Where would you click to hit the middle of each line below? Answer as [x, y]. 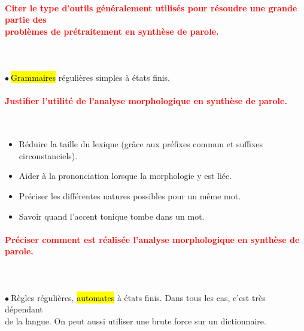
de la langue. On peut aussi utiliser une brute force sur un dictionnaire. [136, 321]
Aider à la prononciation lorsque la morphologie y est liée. [125, 176]
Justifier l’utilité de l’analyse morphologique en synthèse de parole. [146, 101]
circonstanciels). [48, 155]
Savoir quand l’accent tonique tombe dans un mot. [112, 216]
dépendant [24, 309]
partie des [26, 19]
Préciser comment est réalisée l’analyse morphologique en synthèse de [152, 239]
